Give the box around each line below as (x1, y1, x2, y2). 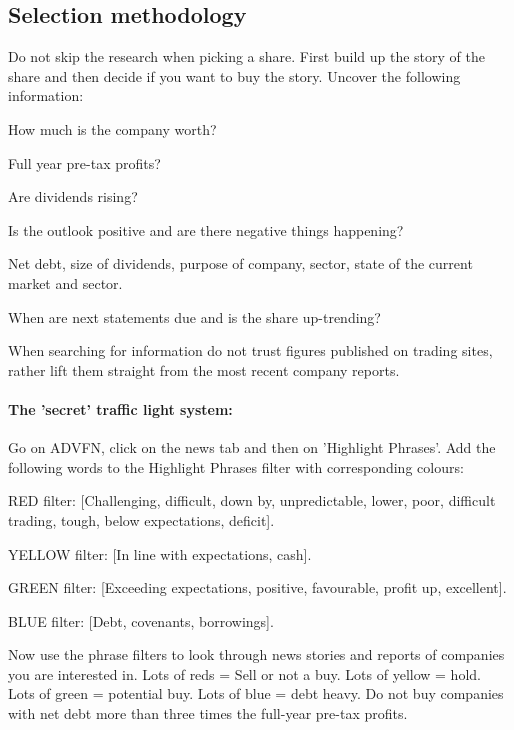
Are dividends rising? (8, 186, 138, 207)
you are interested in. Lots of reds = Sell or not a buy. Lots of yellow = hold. (8, 663, 481, 684)
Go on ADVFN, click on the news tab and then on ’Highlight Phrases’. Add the (8, 437, 496, 458)
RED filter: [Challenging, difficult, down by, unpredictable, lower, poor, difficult (8, 490, 496, 511)
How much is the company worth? (8, 118, 217, 139)
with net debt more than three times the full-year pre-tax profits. (8, 703, 408, 724)
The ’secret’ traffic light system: (8, 398, 233, 419)
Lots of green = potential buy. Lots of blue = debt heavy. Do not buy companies (8, 683, 504, 704)
